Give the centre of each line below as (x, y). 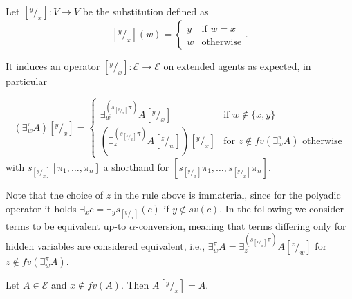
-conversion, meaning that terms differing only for (241, 225)
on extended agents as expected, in (237, 66)
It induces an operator (53, 66)
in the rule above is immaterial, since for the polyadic (227, 194)
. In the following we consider (281, 208)
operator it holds (41, 208)
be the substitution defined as (146, 11)
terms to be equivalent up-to (66, 225)
